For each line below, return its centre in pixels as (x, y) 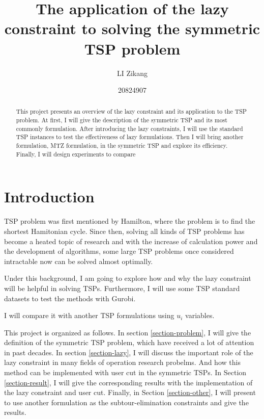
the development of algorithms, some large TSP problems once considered (119, 251)
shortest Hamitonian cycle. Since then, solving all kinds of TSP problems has (124, 231)
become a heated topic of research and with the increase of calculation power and (131, 241)
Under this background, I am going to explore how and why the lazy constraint (128, 278)
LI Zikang (132, 73)
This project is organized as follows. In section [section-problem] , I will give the (128, 332)
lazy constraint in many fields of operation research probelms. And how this (122, 362)
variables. (200, 315)
